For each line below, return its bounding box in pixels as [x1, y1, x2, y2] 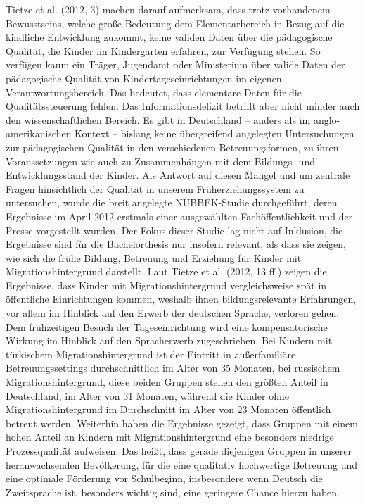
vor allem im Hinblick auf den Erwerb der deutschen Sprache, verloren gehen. [6, 305, 340, 320]
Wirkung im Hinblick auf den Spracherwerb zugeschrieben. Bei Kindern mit [6, 333, 333, 348]
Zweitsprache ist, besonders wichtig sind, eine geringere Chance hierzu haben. [6, 484, 340, 499]
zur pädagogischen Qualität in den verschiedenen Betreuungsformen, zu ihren [6, 139, 339, 154]
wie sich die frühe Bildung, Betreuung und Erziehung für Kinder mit [6, 250, 302, 265]
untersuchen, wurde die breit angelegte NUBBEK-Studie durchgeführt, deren [6, 195, 338, 210]
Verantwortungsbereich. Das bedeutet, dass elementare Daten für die [6, 84, 302, 99]
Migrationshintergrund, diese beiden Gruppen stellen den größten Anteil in [6, 374, 328, 389]
